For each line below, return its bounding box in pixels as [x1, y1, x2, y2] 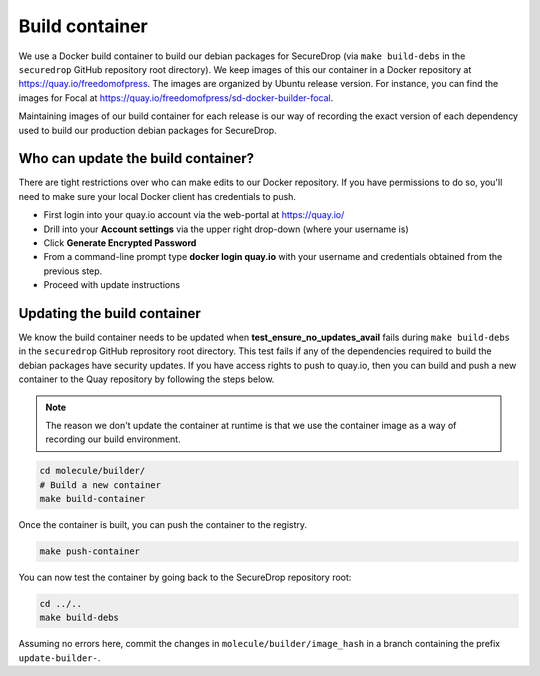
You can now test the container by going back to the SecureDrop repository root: [18, 571, 352, 584]
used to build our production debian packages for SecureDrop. [18, 124, 277, 136]
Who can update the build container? [18, 150, 255, 167]
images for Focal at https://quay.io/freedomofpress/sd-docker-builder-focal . [18, 91, 334, 104]
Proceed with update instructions [43, 279, 180, 291]
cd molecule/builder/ [39, 465, 146, 477]
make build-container [39, 493, 146, 505]
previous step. [43, 265, 103, 277]
